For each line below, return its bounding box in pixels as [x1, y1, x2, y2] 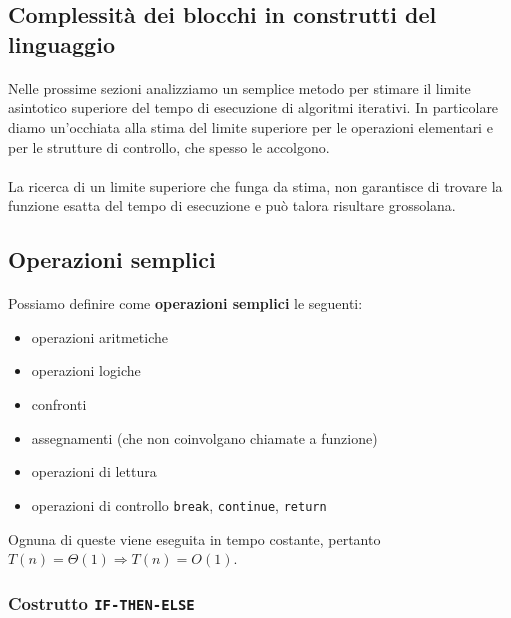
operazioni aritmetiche [31, 326, 168, 347]
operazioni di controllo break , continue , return [31, 494, 327, 515]
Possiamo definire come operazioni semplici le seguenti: [8, 293, 363, 314]
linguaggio [8, 28, 115, 59]
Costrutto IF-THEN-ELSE [8, 590, 195, 615]
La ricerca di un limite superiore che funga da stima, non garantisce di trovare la [8, 175, 503, 196]
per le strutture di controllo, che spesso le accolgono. [8, 136, 330, 157]
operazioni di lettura [31, 461, 157, 482]
